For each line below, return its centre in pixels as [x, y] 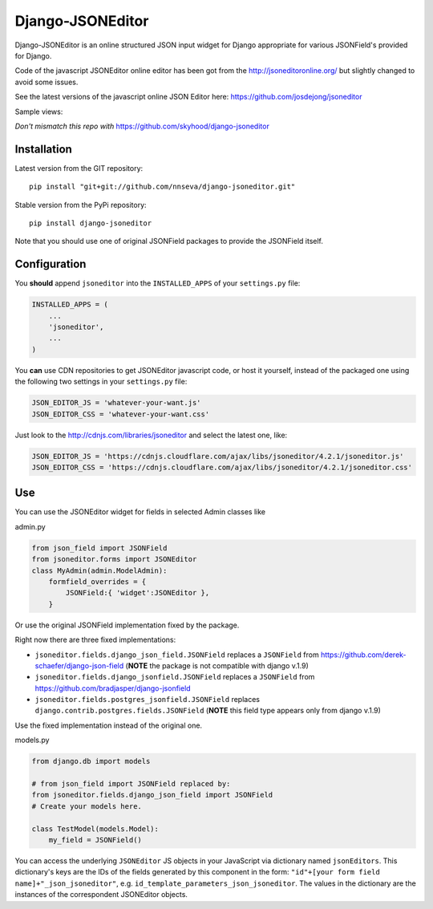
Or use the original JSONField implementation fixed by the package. [127, 625]
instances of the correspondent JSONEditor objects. [101, 895]
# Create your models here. [87, 806]
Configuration [51, 264]
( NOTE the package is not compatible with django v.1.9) [217, 665]
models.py [32, 740]
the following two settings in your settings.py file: [101, 382]
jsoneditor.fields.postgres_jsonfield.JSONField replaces [148, 700]
